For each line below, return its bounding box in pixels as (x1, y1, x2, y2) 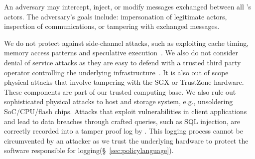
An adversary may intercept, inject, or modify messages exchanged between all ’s (4, 1, 251, 11)
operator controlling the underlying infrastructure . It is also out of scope (4, 67, 229, 77)
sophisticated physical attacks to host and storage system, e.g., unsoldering (4, 96, 233, 107)
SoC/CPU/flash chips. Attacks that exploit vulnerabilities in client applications (4, 106, 247, 116)
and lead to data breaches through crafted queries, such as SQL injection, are (4, 116, 240, 126)
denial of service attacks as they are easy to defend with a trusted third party (4, 57, 241, 67)
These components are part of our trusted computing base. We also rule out (4, 86, 236, 97)
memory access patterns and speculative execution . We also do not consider (4, 47, 238, 58)
